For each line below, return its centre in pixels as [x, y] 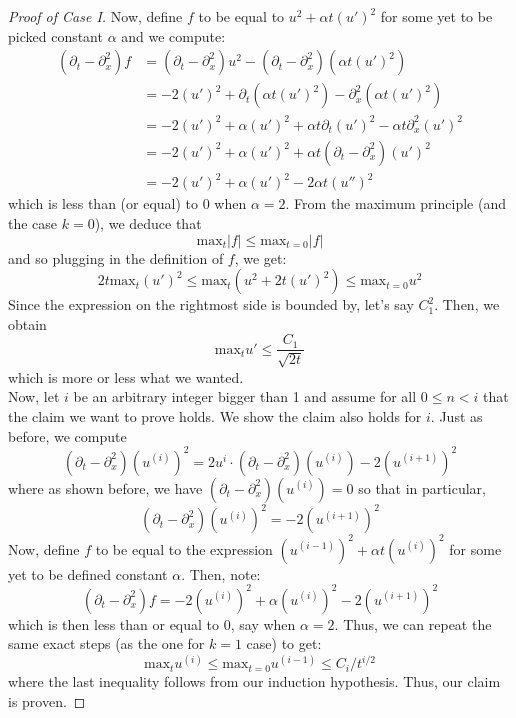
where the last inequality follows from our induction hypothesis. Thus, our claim [254, 681]
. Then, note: [221, 573]
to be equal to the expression [184, 548]
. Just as [456, 415]
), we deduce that [148, 222]
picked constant [55, 35]
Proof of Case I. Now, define [95, 16]
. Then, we [467, 304]
